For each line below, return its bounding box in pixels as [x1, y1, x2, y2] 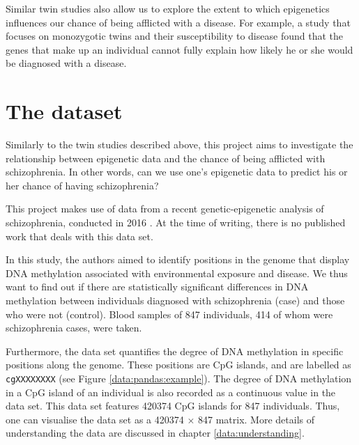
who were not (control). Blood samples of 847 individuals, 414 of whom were [6, 306, 333, 321]
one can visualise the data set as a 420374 [6, 412, 184, 426]
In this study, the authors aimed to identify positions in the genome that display [6, 252, 350, 267]
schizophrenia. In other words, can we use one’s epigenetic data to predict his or [6, 164, 348, 179]
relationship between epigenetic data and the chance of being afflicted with [6, 150, 326, 165]
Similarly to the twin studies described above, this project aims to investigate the [6, 137, 353, 152]
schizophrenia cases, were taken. [6, 320, 142, 335]
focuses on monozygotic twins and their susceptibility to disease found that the [6, 29, 343, 43]
